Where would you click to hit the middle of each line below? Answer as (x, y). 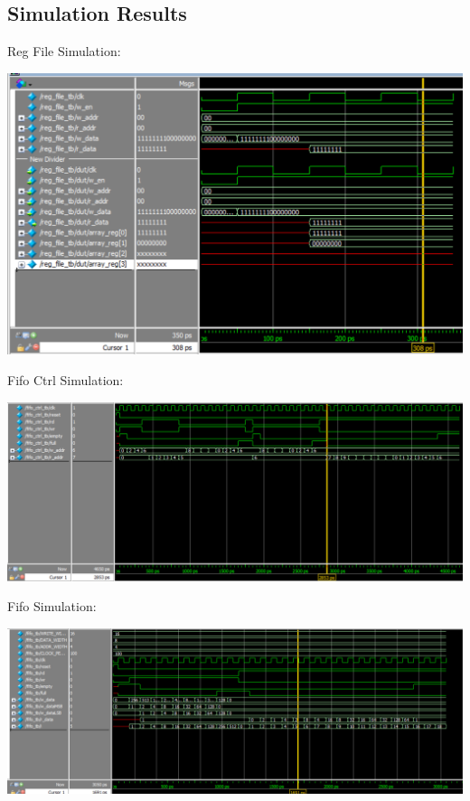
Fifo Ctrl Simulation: (66, 379)
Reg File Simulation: (64, 51)
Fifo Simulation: (52, 606)
